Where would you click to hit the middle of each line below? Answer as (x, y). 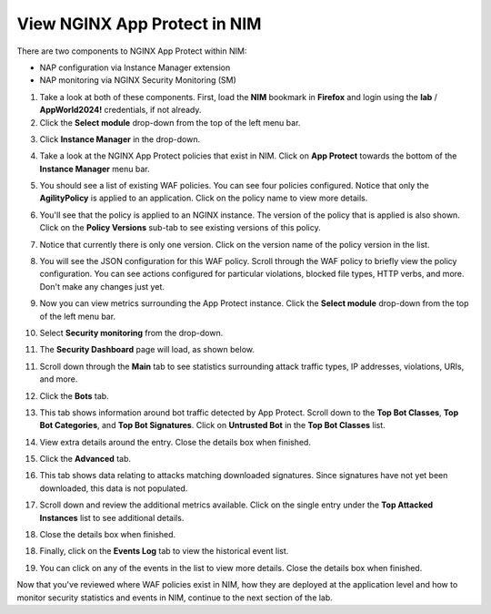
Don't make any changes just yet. (102, 286)
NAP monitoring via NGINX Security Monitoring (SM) (138, 80)
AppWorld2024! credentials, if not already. (120, 110)
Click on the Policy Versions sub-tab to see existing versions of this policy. (180, 228)
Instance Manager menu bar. (95, 169)
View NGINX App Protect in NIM (139, 24)
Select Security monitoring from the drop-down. (131, 333)
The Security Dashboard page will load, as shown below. (147, 350)
